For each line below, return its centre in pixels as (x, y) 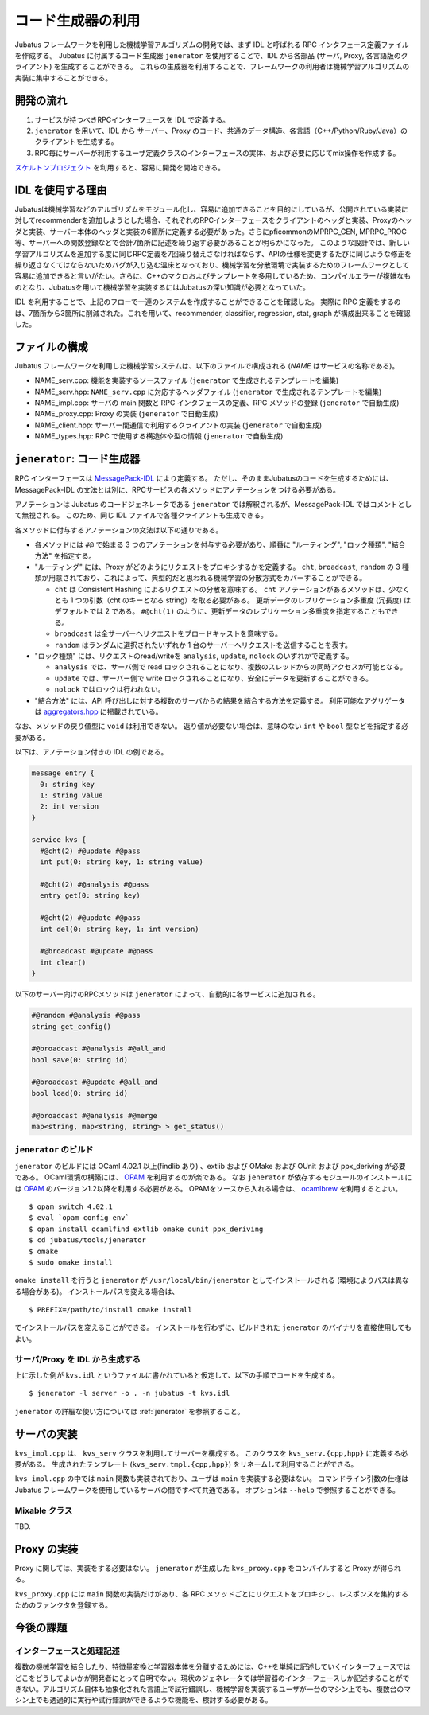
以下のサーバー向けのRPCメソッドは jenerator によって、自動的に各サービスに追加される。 (167, 994)
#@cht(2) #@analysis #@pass (95, 885)
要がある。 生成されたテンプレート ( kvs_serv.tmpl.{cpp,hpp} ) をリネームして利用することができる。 (186, 1464)
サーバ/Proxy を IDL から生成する (77, 1359)
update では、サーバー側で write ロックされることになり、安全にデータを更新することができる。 (214, 678)
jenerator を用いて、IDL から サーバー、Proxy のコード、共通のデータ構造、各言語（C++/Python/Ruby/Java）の (221, 131)
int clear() (63, 962)
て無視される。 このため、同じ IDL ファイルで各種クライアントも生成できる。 (141, 515)
